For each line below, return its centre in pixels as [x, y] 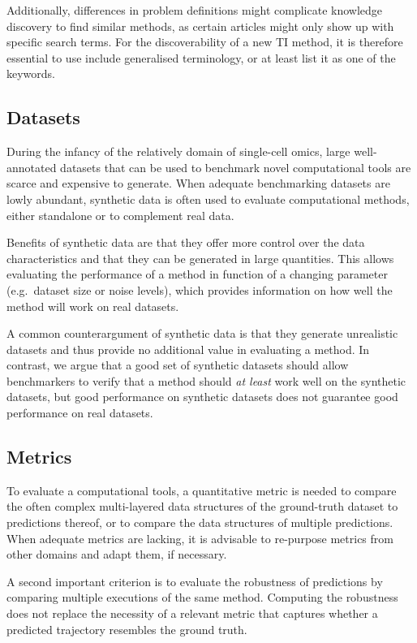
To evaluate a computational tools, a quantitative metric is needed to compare [202, 490]
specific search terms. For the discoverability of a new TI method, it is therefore [205, 42]
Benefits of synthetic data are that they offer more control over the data [186, 242]
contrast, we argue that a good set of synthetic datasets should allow [178, 365]
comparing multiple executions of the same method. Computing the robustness [202, 597]
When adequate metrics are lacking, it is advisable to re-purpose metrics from [200, 538]
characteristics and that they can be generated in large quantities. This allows [200, 258]
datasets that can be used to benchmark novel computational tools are [236, 167]
